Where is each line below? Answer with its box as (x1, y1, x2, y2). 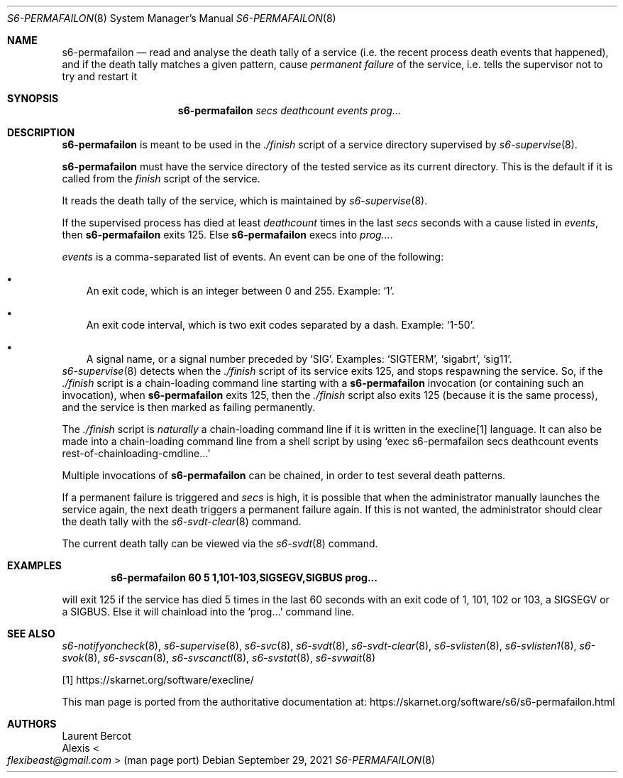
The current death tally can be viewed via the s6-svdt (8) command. (62, 537, 378, 549)
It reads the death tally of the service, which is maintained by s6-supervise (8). (62, 194, 428, 207)
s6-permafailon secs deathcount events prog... (177, 104, 401, 116)
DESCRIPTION (7, 126, 75, 138)
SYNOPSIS (7, 92, 59, 104)
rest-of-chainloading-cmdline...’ (62, 447, 211, 459)
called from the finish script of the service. (62, 172, 260, 185)
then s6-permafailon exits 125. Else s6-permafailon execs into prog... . (62, 229, 393, 241)
